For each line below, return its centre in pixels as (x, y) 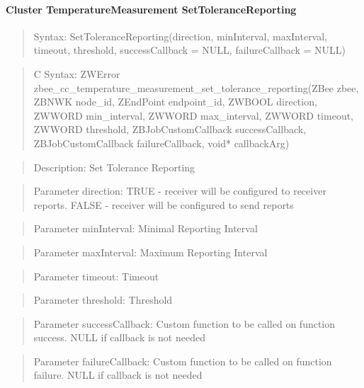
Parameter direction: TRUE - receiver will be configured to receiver (180, 191)
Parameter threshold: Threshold (103, 300)
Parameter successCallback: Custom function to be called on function (184, 323)
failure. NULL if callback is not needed (118, 375)
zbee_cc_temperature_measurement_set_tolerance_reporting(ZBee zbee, (196, 87)
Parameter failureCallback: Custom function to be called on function (183, 361)
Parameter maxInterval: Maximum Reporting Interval (150, 252)
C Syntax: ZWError (77, 73)
